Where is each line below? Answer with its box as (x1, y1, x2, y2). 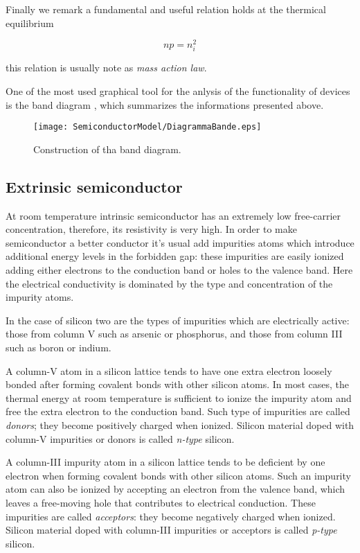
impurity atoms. (6, 290, 74, 304)
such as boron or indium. (6, 340, 111, 354)
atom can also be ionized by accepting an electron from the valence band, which (6, 482, 345, 496)
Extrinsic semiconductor (6, 175, 183, 197)
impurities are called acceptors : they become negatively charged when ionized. (6, 509, 336, 523)
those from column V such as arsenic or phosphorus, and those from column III (6, 326, 343, 341)
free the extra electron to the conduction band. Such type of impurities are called (6, 404, 350, 419)
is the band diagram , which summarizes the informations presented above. (6, 97, 324, 112)
